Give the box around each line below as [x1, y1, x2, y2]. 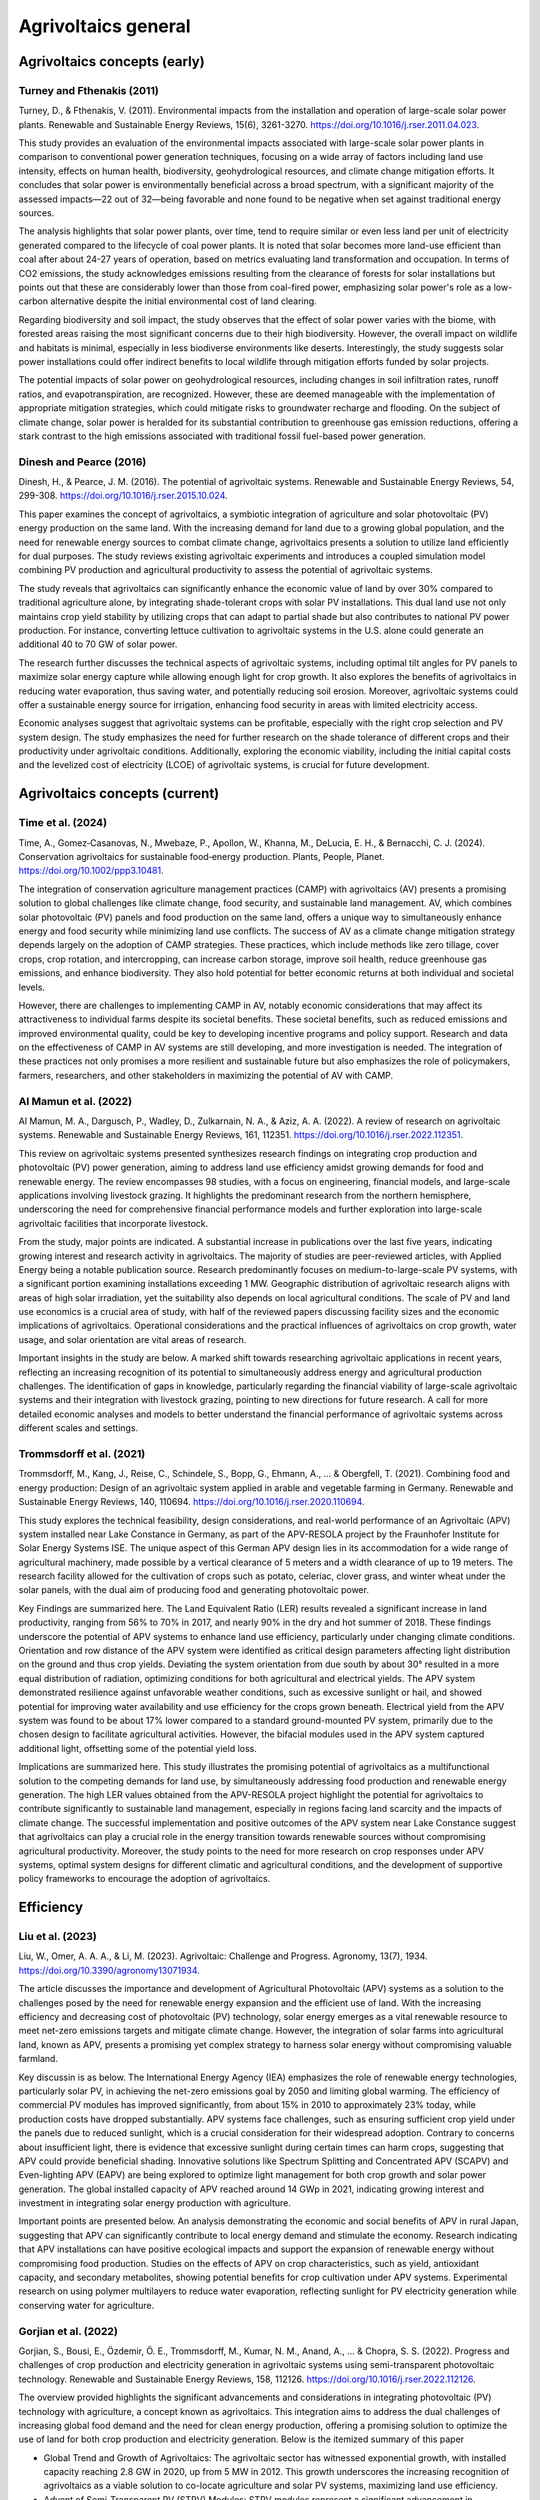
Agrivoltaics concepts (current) [18, 785, 220, 802]
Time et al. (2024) [18, 816, 108, 830]
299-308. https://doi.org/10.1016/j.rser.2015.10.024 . [18, 490, 229, 502]
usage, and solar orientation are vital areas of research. [18, 1333, 247, 1345]
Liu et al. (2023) [18, 1930, 97, 1944]
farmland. [18, 2053, 59, 2065]
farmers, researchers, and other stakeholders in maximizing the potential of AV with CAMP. [18, 1069, 394, 1081]
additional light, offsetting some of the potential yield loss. [18, 1742, 257, 1754]
